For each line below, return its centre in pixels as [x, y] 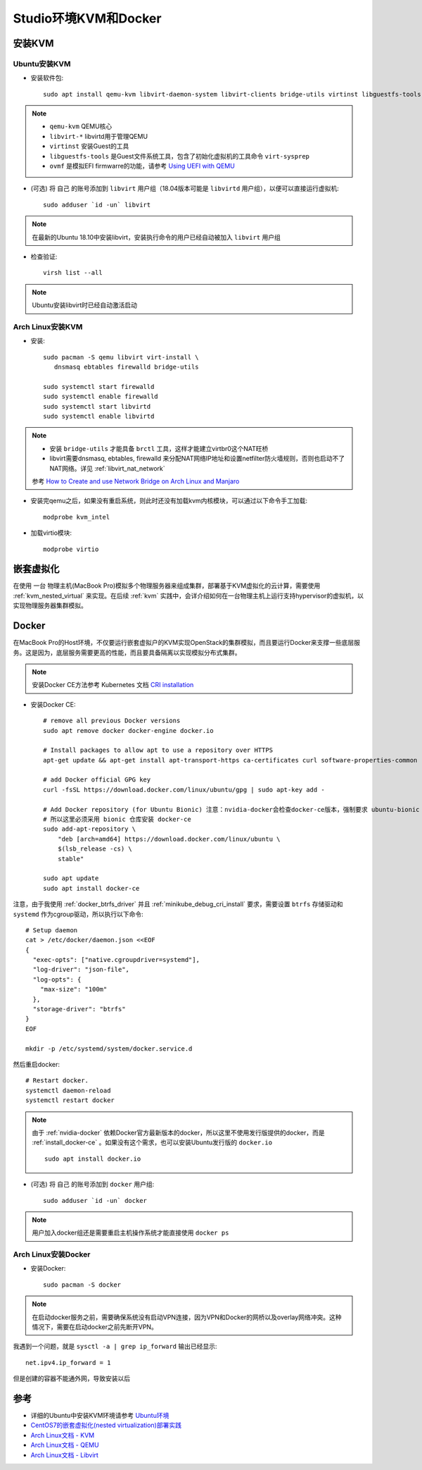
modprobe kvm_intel [77, 517]
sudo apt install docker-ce [91, 888]
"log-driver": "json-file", [81, 970]
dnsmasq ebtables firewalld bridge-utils [127, 367]
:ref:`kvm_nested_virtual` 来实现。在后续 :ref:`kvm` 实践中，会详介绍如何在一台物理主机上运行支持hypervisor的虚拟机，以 [188, 595]
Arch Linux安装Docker [52, 1254]
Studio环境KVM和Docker [87, 18]
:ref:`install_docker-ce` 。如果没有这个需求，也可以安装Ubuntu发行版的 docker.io [152, 1142]
